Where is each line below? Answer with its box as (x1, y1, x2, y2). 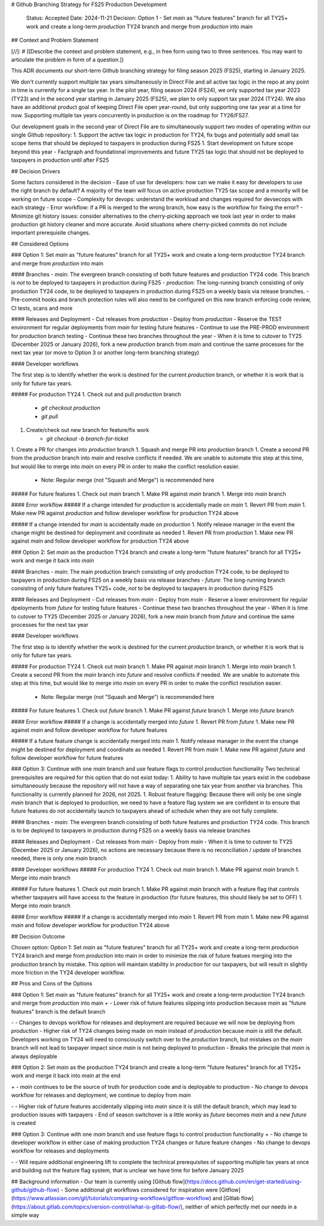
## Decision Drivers (11, 167, 61, 174)
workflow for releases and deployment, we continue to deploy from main (11, 1092, 191, 1099)
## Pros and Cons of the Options (11, 980, 93, 987)
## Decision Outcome (11, 932, 65, 940)
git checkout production (41, 404, 101, 411)
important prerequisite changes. (11, 229, 91, 236)
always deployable (11, 1053, 58, 1060)
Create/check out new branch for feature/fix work (26, 427, 149, 434)
